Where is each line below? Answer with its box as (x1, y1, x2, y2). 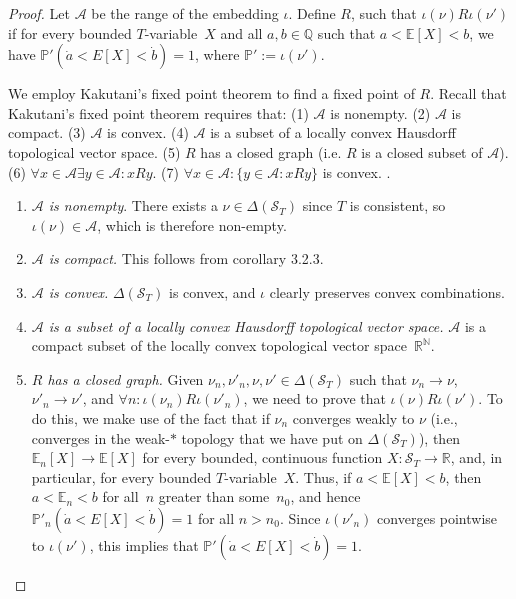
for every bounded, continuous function (142, 447, 383, 468)
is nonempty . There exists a (48, 195, 218, 216)
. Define (288, 3, 336, 23)
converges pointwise (377, 507, 498, 528)
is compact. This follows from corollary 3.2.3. (48, 248, 324, 269)
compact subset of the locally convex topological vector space (31, 335, 407, 356)
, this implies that (89, 534, 199, 555)
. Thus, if (295, 466, 352, 487)
